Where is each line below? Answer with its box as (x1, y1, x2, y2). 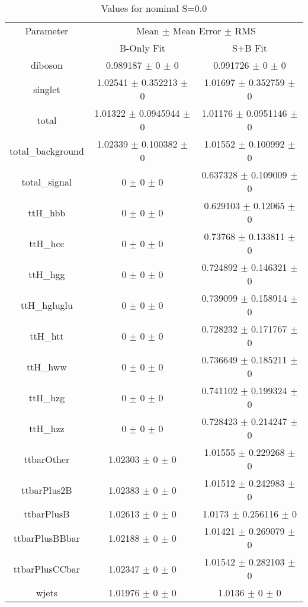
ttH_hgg (28, 267, 65, 281)
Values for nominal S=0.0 (101, 1, 207, 15)
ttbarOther (24, 452, 70, 466)
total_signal (21, 174, 72, 189)
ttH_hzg (28, 390, 65, 404)
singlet (33, 82, 60, 96)
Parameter (25, 24, 69, 37)
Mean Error (172, 24, 222, 37)
